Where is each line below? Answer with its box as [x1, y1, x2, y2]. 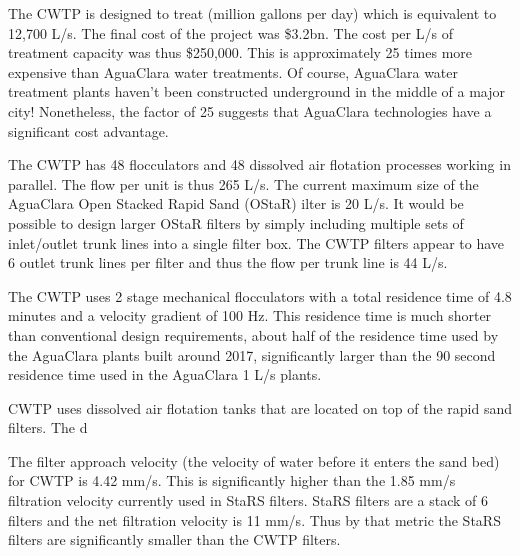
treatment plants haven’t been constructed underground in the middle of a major [8, 81, 505, 102]
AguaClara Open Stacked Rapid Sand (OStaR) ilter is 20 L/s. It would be [8, 193, 464, 214]
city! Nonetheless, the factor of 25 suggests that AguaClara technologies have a [8, 100, 492, 121]
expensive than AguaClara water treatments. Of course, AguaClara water [8, 61, 459, 82]
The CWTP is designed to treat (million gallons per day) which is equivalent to [8, 3, 497, 23]
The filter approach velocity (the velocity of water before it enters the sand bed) [8, 450, 500, 471]
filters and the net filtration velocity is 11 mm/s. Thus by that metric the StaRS [8, 509, 501, 530]
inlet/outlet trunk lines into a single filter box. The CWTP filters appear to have [8, 232, 505, 253]
